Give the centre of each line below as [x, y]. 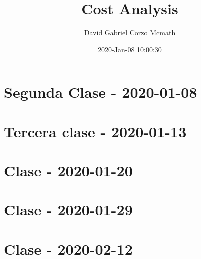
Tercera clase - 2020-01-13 [95, 131]
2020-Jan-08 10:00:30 [130, 49]
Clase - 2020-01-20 [68, 171]
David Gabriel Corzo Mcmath [130, 32]
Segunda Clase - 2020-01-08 [100, 92]
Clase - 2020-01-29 [68, 210]
